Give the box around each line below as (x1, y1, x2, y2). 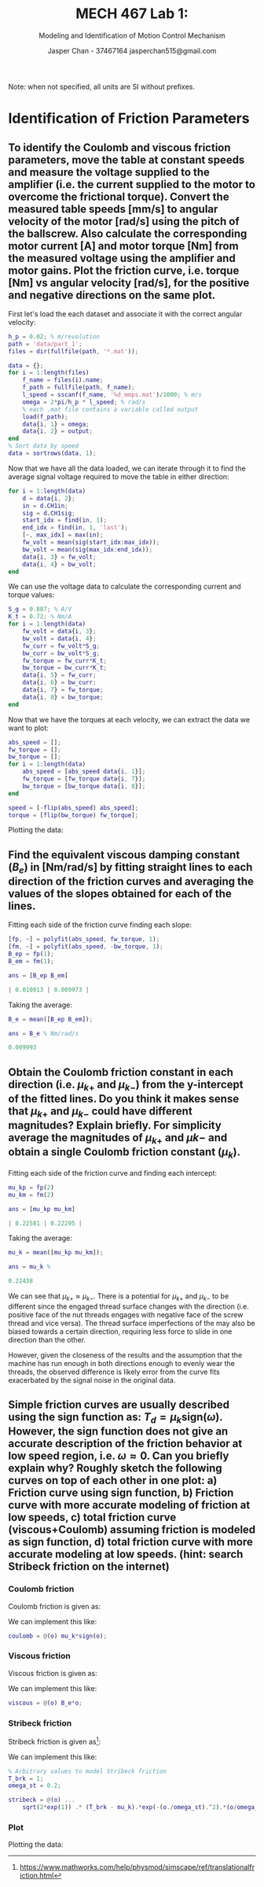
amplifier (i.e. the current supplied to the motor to (8, 178, 255, 191)
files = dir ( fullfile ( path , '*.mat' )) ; (8, 347, 139, 355)
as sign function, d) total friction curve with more (8, 1535, 254, 1549)
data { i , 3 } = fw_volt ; (22, 552, 97, 561)
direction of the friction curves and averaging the (8, 875, 254, 888)
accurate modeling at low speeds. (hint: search (8, 1548, 244, 1561)
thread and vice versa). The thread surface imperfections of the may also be (8, 1318, 255, 1328)
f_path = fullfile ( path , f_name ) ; (22, 383, 135, 392)
